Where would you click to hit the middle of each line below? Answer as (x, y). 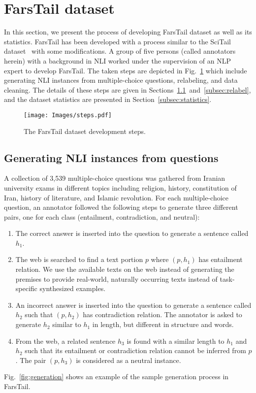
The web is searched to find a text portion (79, 259)
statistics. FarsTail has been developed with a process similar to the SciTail (117, 41)
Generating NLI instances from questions (111, 157)
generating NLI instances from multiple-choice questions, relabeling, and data (121, 80)
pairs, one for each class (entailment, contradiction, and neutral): (102, 216)
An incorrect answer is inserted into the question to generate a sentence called (133, 305)
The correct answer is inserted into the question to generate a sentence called (132, 233)
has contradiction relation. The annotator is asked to (162, 314)
